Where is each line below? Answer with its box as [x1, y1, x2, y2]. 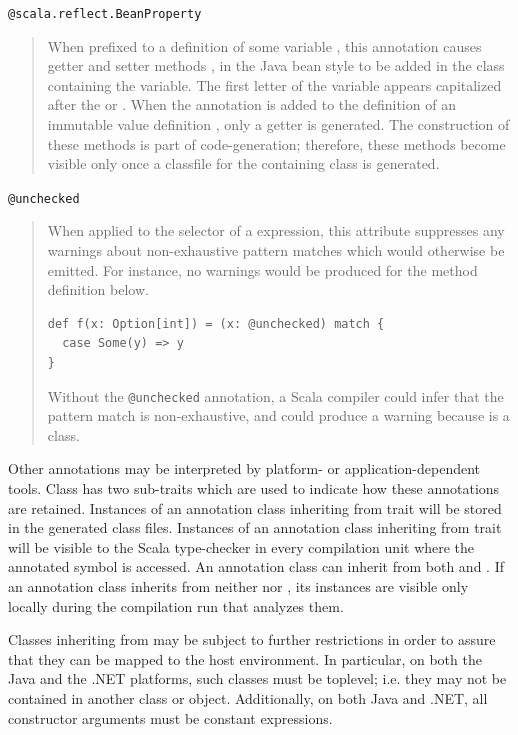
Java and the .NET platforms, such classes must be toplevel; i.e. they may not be [8, 668, 507, 689]
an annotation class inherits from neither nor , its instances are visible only [8, 576, 469, 597]
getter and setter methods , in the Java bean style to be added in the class [47, 55, 505, 76]
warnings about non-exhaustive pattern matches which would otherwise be [47, 240, 505, 261]
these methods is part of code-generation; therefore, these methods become [47, 133, 506, 154]
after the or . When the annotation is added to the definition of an [47, 94, 456, 115]
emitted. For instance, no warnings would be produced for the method [47, 259, 478, 280]
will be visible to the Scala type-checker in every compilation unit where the [8, 536, 475, 557]
